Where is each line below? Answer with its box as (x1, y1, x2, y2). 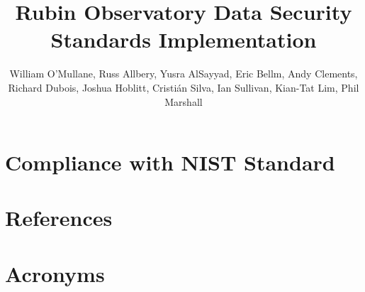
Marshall (164, 94, 203, 109)
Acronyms (5, 259, 105, 288)
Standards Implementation (50, 25, 317, 54)
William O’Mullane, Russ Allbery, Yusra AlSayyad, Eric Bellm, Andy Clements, (9, 66, 358, 81)
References (5, 203, 113, 232)
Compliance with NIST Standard (5, 148, 335, 177)
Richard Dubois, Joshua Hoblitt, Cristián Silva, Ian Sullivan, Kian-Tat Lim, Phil (8, 80, 359, 94)
